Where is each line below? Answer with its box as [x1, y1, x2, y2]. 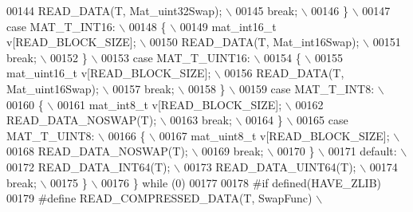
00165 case [297, 112, 348, 128]
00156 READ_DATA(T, [224, 65, 344, 81]
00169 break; [202, 143, 264, 159]
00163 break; [170, 112, 232, 128]
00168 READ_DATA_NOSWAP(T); [6, 143, 188, 159]
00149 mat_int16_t [179, 18, 277, 34]
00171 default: [328, 143, 397, 159]
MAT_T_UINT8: [6, 127, 95, 143]
